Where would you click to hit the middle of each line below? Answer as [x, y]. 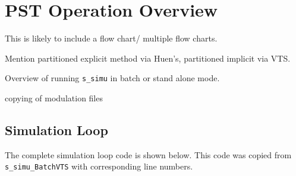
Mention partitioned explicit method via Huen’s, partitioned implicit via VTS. [148, 58]
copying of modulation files [54, 97]
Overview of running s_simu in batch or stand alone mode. [112, 78]
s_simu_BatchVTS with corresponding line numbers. [99, 166]
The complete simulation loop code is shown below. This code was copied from [148, 154]
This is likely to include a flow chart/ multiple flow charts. [111, 38]
